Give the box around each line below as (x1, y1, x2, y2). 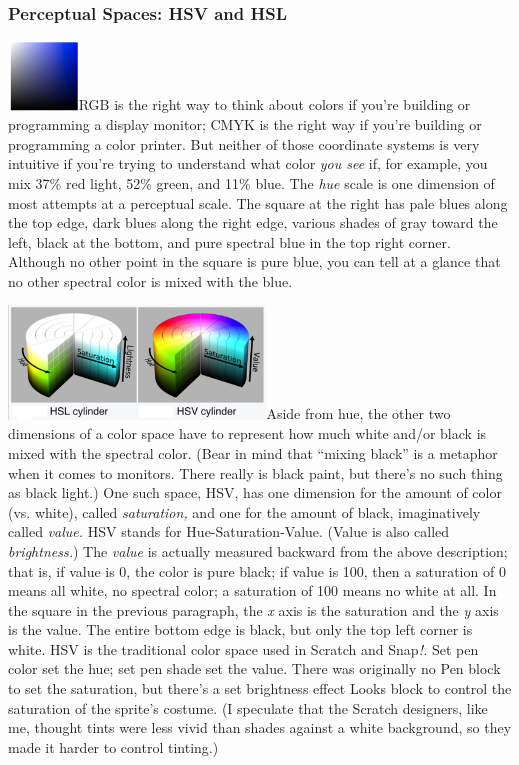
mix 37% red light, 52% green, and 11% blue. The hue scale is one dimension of (8, 172, 495, 193)
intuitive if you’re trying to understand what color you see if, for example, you (8, 153, 488, 174)
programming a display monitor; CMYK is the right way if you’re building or (8, 114, 482, 135)
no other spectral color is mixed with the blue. (8, 270, 293, 291)
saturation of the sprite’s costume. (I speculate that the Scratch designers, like (8, 697, 488, 718)
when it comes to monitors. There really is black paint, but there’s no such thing (8, 462, 503, 483)
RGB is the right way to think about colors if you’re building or (78, 94, 471, 115)
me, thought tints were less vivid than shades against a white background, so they (8, 717, 512, 738)
